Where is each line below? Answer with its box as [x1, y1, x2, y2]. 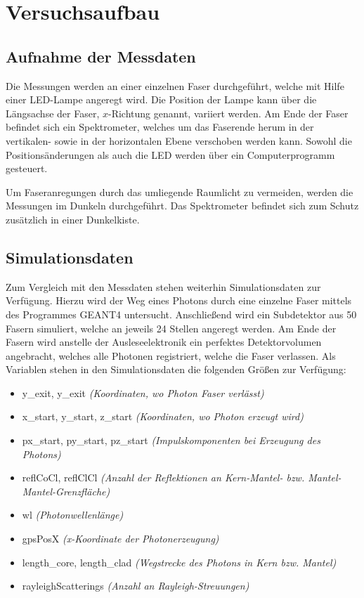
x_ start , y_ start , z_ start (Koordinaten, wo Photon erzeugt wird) [22, 409, 304, 424]
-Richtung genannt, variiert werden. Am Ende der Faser [108, 105, 349, 120]
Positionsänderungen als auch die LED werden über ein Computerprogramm [6, 147, 335, 162]
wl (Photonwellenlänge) [22, 507, 124, 522]
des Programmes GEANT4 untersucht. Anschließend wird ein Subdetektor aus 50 [6, 306, 357, 321]
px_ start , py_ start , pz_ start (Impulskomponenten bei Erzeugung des [22, 433, 320, 448]
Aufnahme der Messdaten [6, 45, 196, 67]
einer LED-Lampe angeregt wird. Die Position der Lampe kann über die [6, 92, 317, 107]
